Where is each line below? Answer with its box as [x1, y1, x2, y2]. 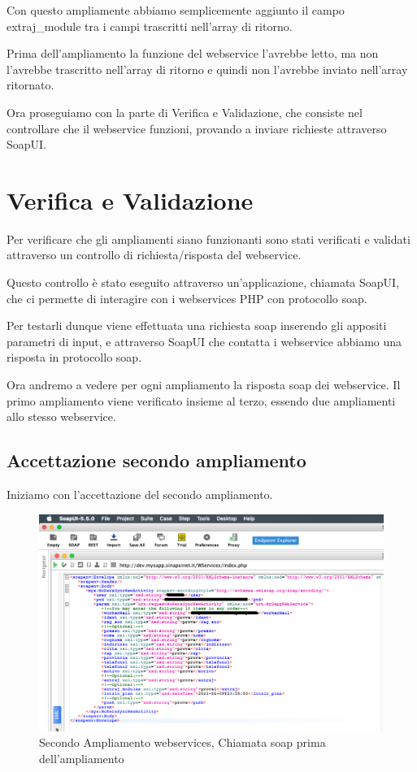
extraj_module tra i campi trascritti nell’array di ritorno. [7, 17, 293, 34]
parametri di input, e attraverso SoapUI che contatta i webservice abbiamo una [7, 332, 402, 349]
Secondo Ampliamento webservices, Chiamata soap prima [39, 734, 326, 751]
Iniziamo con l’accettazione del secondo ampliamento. [7, 486, 273, 503]
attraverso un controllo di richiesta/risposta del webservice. [7, 246, 302, 263]
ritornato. [7, 76, 54, 93]
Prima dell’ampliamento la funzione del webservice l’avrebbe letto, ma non [7, 45, 379, 62]
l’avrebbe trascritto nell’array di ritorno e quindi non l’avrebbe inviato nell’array [7, 60, 408, 77]
